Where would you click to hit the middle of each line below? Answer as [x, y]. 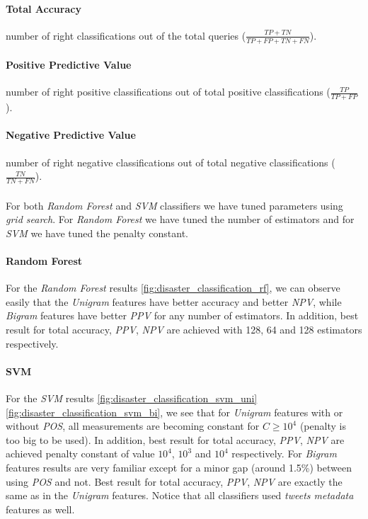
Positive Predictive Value [69, 65]
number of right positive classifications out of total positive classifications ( [168, 92]
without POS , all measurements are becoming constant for [133, 426]
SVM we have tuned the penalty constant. [97, 233]
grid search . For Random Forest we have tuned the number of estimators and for [180, 219]
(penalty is [323, 426]
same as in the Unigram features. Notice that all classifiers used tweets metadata [180, 495]
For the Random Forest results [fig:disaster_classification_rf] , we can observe [173, 288]
